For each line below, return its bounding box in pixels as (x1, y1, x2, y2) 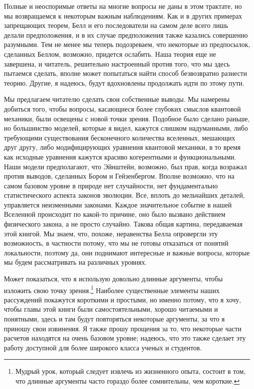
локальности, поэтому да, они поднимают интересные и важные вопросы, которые (4, 247, 250, 257)
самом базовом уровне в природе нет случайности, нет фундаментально (4, 180, 218, 190)
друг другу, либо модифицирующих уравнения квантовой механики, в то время (4, 142, 241, 152)
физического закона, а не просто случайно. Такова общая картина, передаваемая (4, 219, 243, 229)
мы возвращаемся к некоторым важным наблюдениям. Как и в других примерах (4, 10, 242, 21)
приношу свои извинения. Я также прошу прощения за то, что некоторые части (4, 323, 242, 333)
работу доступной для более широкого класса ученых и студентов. (4, 342, 202, 352)
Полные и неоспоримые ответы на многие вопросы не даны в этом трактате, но (4, 1, 242, 11)
